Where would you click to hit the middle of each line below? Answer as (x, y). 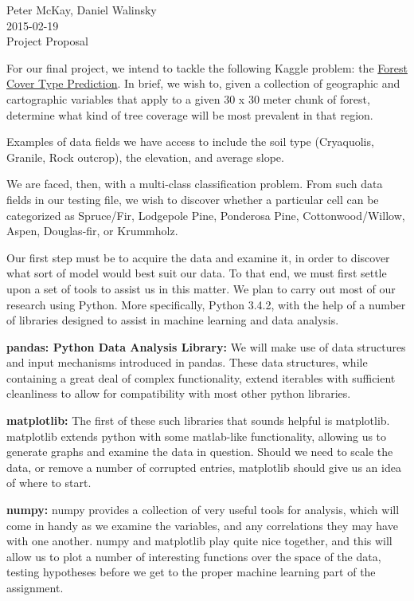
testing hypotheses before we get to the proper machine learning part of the (191, 572)
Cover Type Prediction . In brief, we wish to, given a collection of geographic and (203, 83)
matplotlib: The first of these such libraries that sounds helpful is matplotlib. (198, 420)
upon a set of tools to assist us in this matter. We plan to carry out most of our (201, 288)
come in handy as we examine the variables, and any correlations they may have (202, 525)
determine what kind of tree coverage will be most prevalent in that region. (190, 114)
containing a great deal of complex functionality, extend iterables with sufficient (201, 377)
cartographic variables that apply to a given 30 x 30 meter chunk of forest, (188, 98)
